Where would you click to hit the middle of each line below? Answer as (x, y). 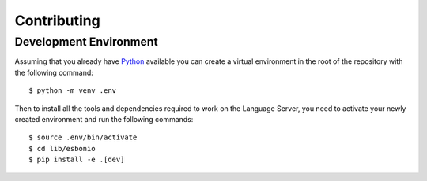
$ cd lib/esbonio (62, 148)
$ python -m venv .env (73, 91)
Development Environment (86, 42)
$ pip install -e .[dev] (77, 160)
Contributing (57, 20)
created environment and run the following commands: (104, 119)
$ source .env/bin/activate (83, 137)
